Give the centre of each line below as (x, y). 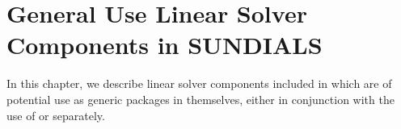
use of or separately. (56, 115)
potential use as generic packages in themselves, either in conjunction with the (200, 99)
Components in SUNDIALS (165, 45)
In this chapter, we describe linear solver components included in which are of (199, 83)
